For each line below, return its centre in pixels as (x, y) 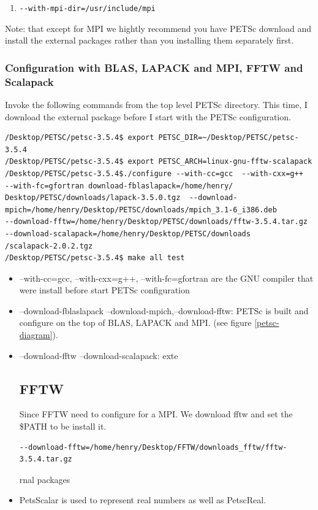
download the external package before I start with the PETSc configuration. (148, 116)
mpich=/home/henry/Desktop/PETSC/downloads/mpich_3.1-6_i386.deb (141, 210)
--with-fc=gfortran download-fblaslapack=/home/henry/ (119, 186)
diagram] (36, 335)
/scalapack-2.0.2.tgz (49, 246)
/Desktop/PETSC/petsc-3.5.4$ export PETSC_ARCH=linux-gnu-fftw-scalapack (159, 162)
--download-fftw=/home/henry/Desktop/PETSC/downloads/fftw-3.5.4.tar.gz (156, 222)
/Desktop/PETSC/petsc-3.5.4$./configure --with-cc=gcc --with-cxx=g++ (154, 173)
